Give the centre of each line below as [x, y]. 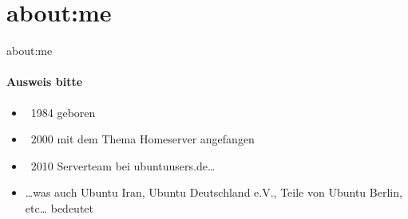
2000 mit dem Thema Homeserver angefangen [143, 139]
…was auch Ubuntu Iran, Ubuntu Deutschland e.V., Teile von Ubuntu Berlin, [214, 192]
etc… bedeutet [59, 207]
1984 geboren [63, 112]
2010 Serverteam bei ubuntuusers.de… [123, 165]
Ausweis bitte [45, 82]
